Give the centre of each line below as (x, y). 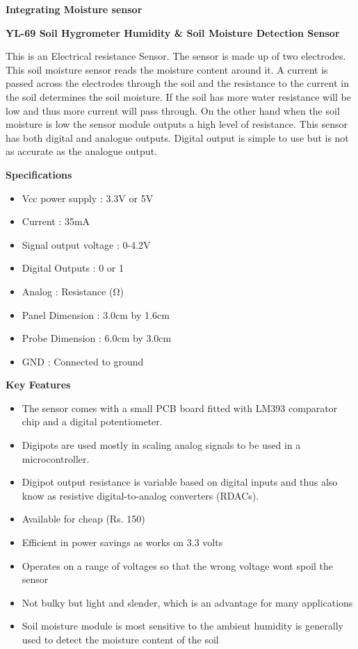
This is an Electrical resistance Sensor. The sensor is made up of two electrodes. (176, 56)
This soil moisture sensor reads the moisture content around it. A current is (167, 69)
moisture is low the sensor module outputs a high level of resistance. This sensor (177, 124)
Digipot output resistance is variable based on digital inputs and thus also (180, 482)
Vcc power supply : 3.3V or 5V (88, 198)
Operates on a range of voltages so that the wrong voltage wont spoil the (178, 565)
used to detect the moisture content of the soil (120, 639)
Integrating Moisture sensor (74, 9)
